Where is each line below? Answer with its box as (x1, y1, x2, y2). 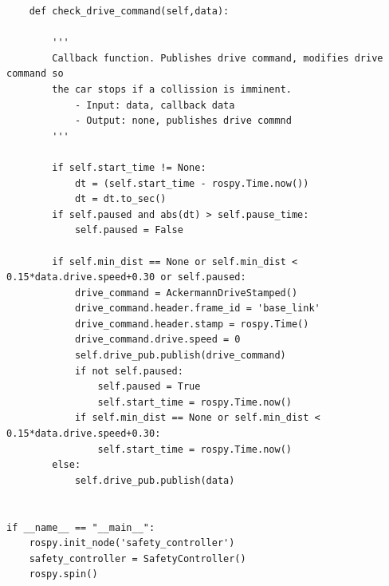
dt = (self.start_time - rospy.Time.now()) (74, 177, 309, 189)
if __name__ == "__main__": (6, 521, 155, 533)
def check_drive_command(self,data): (29, 6, 230, 17)
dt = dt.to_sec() (74, 193, 167, 205)
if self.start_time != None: (52, 161, 206, 173)
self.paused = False (74, 224, 183, 236)
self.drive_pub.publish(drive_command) (74, 350, 286, 362)
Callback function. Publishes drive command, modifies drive (52, 52, 383, 64)
